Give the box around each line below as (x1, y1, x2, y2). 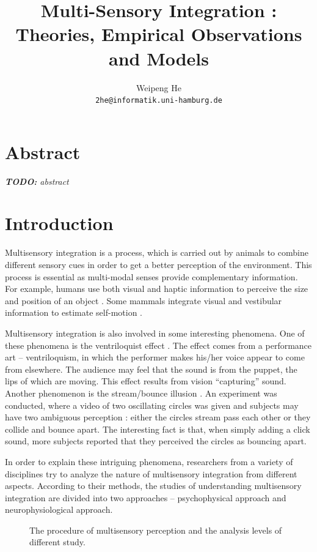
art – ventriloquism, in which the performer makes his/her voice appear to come (5, 351, 305, 364)
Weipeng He (136, 81, 181, 94)
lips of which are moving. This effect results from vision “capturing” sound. (5, 375, 286, 387)
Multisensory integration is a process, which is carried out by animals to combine (5, 246, 308, 259)
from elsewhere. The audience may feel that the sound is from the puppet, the (5, 362, 297, 375)
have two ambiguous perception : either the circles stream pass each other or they (5, 411, 311, 423)
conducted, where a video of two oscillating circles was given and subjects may (5, 398, 299, 411)
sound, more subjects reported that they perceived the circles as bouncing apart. (5, 435, 307, 447)
